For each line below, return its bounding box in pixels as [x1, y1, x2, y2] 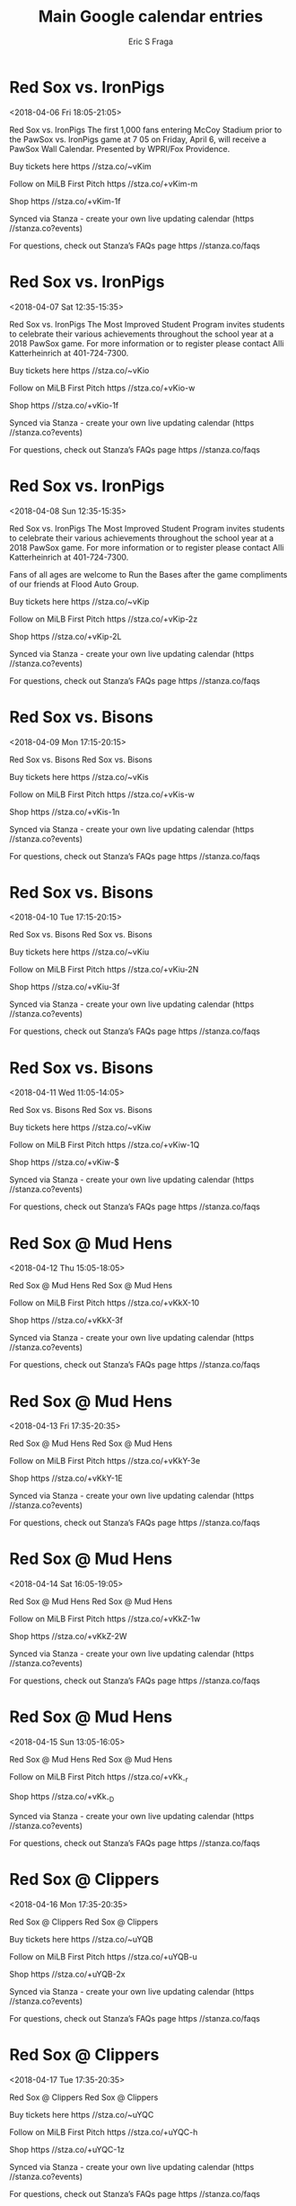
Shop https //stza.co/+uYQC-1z [9, 2144, 126, 2155]
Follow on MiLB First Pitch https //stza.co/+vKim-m [9, 178, 198, 189]
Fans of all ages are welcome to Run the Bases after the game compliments [9, 569, 288, 579]
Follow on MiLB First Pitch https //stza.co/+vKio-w [9, 382, 196, 393]
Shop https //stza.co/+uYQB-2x [9, 1968, 126, 1979]
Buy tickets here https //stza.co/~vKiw [9, 1122, 152, 1133]
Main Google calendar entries [38, 6, 264, 27]
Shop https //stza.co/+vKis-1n [9, 806, 120, 817]
